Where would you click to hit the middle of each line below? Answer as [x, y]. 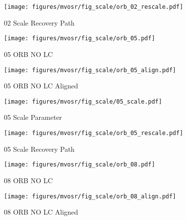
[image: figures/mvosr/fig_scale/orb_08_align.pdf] [90, 196]
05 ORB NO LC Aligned [41, 86]
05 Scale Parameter [33, 117]
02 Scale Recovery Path [39, 22]
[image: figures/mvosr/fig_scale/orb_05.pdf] [80, 39]
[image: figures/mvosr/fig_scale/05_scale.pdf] [83, 101]
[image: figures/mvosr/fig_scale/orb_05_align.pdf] [90, 70]
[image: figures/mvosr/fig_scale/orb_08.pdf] [80, 165]
